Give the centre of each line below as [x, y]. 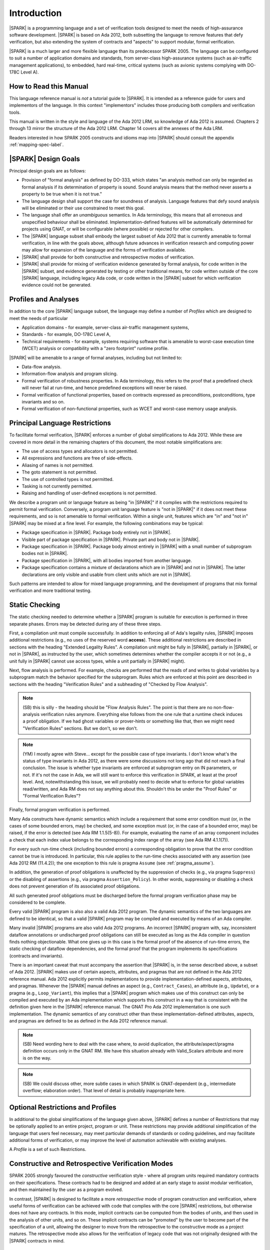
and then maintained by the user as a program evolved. [66, 1189]
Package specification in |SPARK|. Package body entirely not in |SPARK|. [96, 532]
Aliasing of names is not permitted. [57, 465]
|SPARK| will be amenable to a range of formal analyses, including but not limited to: [96, 357]
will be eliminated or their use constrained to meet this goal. [83, 208]
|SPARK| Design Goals [44, 159]
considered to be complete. [37, 902]
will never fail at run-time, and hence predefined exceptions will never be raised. [104, 388]
